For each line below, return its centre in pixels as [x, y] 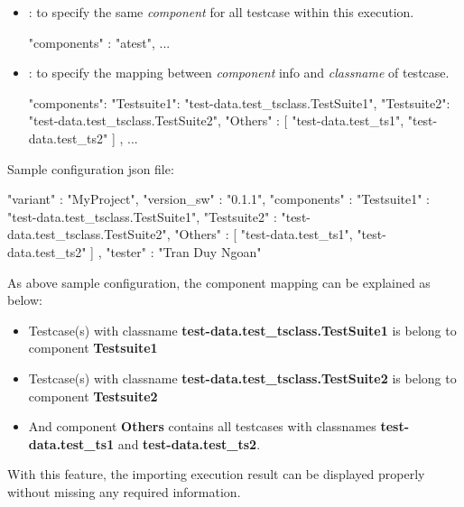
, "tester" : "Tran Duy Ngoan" [180, 251]
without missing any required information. [124, 491]
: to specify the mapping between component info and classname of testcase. [239, 73]
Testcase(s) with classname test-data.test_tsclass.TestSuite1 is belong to [242, 330]
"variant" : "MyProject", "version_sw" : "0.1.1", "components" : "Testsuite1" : [218, 199]
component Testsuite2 [93, 396]
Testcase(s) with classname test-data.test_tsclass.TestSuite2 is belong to [242, 378]
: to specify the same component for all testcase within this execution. [221, 12]
